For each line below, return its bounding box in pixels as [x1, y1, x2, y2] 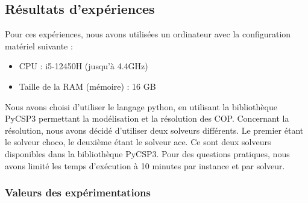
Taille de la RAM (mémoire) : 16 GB [19, 80, 156, 92]
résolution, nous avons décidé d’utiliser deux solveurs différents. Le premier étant [5, 123, 304, 136]
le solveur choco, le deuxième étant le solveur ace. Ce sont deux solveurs [5, 136, 271, 148]
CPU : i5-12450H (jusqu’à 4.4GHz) [19, 60, 148, 72]
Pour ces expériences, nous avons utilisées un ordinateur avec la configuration [5, 28, 291, 40]
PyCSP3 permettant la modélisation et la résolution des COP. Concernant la [5, 112, 289, 125]
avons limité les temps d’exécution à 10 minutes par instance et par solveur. [5, 159, 285, 172]
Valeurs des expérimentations [5, 185, 151, 200]
